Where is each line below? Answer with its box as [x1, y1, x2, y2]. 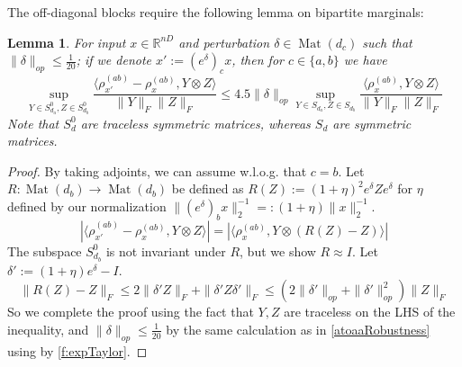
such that [362, 32, 412, 51]
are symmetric [332, 113, 412, 132]
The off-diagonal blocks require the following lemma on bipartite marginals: [7, 3, 424, 21]
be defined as [171, 179, 244, 198]
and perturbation [178, 32, 270, 51]
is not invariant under [105, 241, 226, 260]
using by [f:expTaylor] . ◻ [7, 341, 148, 360]
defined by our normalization [7, 196, 167, 215]
